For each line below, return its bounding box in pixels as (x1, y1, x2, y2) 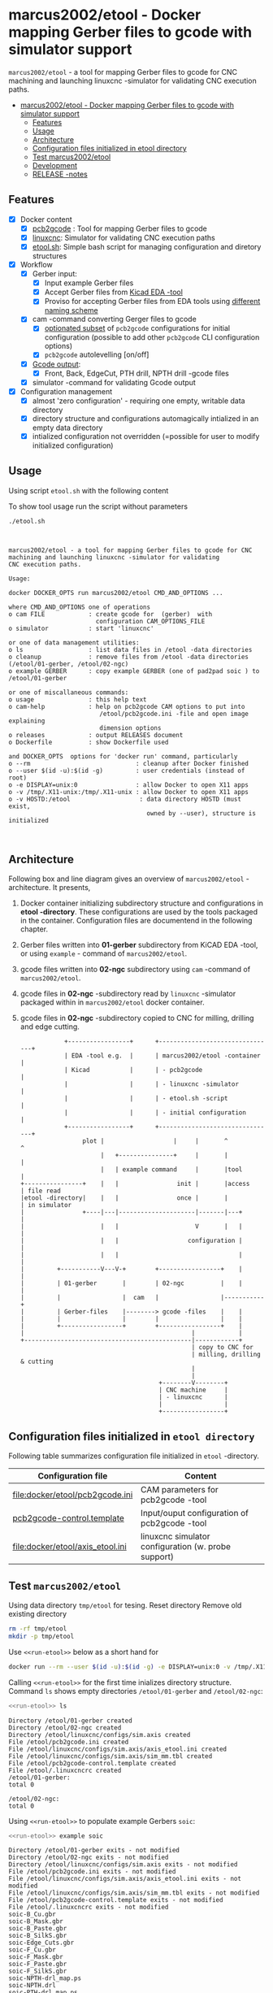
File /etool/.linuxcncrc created (8, 1766, 122, 1774)
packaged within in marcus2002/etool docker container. (19, 997, 205, 1007)
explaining (8, 717, 45, 725)
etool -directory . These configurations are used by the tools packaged (19, 907, 258, 917)
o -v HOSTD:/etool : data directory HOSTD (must (8, 795, 242, 803)
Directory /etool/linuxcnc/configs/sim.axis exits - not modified (8, 1861, 238, 1869)
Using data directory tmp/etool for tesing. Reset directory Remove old (8, 1600, 242, 1610)
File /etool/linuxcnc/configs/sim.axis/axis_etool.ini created (8, 1745, 227, 1753)
